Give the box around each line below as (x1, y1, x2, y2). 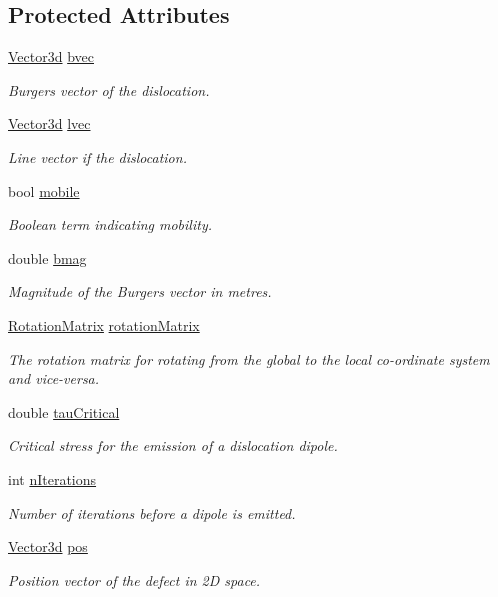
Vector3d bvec (8, 46, 94, 67)
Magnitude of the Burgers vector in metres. (8, 281, 272, 302)
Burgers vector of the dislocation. (8, 79, 210, 100)
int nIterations (8, 468, 97, 489)
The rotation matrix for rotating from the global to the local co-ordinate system (8, 348, 490, 369)
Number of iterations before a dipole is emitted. (8, 502, 296, 523)
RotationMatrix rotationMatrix (8, 314, 200, 335)
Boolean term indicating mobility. (8, 214, 212, 235)
